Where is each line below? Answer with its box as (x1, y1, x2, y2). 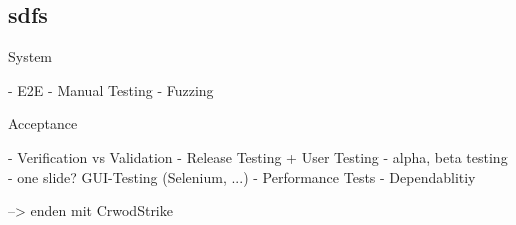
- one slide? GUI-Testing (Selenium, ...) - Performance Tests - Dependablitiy (8, 166, 476, 187)
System (8, 46, 53, 67)
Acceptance (8, 113, 78, 134)
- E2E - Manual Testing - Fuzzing (8, 79, 214, 100)
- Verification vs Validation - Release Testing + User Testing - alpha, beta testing (8, 146, 508, 167)
